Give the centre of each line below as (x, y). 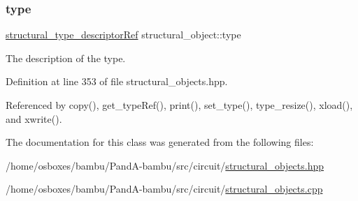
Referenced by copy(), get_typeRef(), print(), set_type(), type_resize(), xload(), (179, 105)
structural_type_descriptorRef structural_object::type (123, 35)
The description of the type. (66, 58)
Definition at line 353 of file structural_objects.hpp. (117, 81)
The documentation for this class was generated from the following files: (160, 142)
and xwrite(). (34, 118)
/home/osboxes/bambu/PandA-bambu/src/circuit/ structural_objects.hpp (165, 165)
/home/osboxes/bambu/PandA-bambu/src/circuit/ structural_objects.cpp (164, 189)
